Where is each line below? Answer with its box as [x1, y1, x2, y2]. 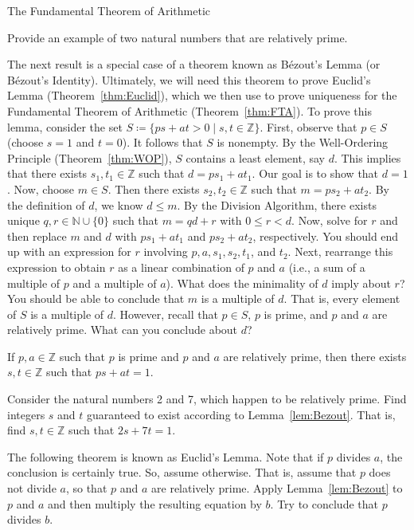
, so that [65, 480, 107, 497]
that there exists [7, 165, 88, 182]
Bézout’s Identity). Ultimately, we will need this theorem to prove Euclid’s [7, 71, 371, 88]
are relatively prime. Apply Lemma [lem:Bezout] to [151, 480, 403, 497]
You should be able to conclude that [7, 290, 185, 307]
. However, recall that [113, 305, 218, 322]
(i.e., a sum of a [288, 258, 365, 275]
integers [7, 406, 45, 422]
